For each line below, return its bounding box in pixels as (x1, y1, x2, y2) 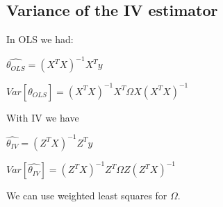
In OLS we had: (6, 32, 74, 47)
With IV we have (6, 110, 79, 124)
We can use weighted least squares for (6, 188, 167, 203)
